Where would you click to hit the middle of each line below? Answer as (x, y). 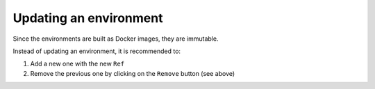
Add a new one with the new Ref (77, 64)
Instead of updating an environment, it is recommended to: (97, 51)
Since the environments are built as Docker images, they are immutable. (116, 39)
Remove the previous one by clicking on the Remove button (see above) (133, 73)
